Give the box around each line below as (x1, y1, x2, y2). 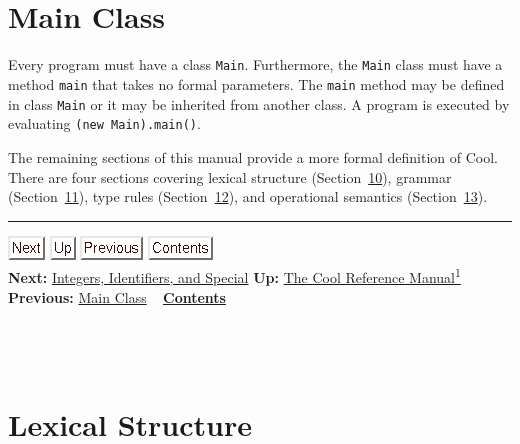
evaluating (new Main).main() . (8, 113, 201, 134)
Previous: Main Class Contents (8, 286, 226, 307)
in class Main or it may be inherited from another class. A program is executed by (8, 93, 510, 114)
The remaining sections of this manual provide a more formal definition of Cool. (8, 146, 499, 167)
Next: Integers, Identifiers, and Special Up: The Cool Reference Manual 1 (8, 264, 461, 287)
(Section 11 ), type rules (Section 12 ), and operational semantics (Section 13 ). (8, 186, 488, 207)
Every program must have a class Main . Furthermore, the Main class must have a (8, 54, 503, 75)
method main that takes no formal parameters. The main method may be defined (8, 73, 505, 94)
